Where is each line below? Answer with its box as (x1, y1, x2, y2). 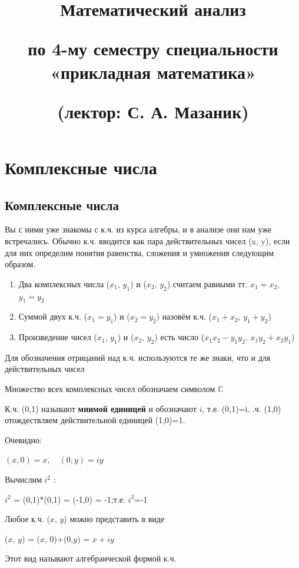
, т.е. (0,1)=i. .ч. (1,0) (202, 402, 281, 414)
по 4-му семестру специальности (28, 36, 278, 61)
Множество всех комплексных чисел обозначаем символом (5, 383, 215, 395)
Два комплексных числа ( (18, 277, 110, 290)
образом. (5, 258, 36, 270)
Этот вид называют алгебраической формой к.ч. (5, 552, 177, 564)
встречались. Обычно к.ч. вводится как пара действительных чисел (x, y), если (5, 234, 290, 247)
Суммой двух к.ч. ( (18, 310, 88, 323)
